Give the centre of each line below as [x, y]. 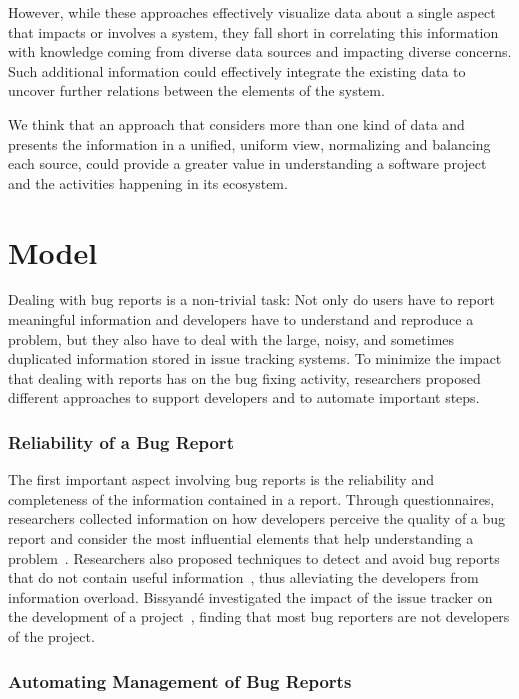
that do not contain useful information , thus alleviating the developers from [243, 577]
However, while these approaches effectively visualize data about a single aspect [252, 12]
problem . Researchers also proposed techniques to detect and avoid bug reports [254, 557]
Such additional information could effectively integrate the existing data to [237, 70]
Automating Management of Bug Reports [180, 680]
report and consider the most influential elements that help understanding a [241, 538]
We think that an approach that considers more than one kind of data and [236, 123]
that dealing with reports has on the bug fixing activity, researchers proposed [244, 377]
